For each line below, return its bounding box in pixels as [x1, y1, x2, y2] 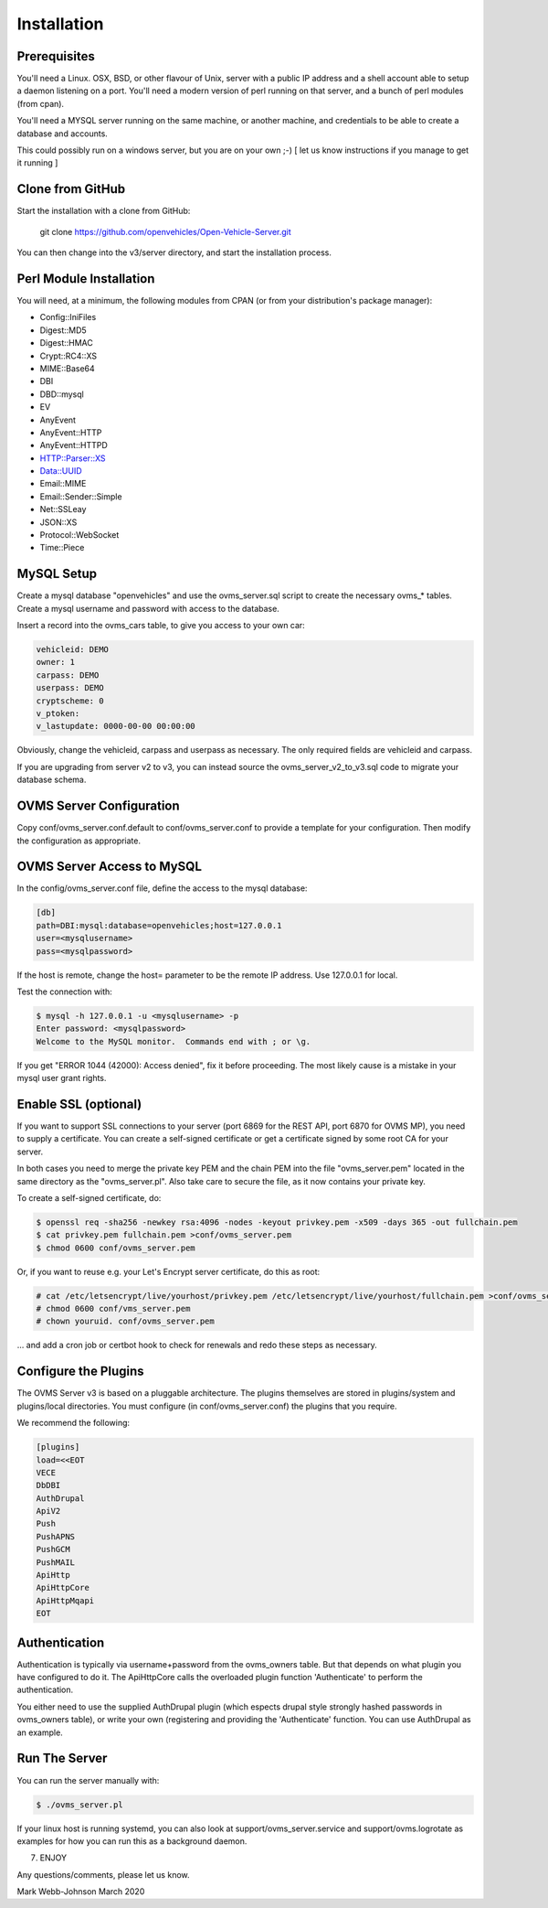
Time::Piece [39, 542, 85, 553]
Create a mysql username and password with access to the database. [16, 603, 280, 614]
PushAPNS [36, 1531, 76, 1541]
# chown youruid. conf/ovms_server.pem [36, 1316, 215, 1326]
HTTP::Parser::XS [39, 453, 106, 464]
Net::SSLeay [39, 504, 87, 515]
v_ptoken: [36, 709, 80, 719]
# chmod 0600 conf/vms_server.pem [36, 1303, 191, 1314]
